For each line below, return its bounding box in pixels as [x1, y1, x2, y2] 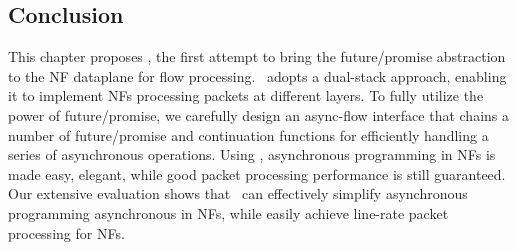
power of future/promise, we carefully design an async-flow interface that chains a [8, 104, 509, 125]
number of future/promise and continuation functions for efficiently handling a [8, 124, 489, 145]
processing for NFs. [8, 222, 125, 243]
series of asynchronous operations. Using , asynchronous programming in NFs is [8, 144, 496, 165]
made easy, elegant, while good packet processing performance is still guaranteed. [8, 163, 506, 184]
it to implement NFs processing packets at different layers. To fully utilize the [8, 85, 484, 106]
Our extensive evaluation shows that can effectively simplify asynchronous [8, 183, 468, 204]
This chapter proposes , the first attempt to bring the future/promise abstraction [8, 46, 506, 67]
